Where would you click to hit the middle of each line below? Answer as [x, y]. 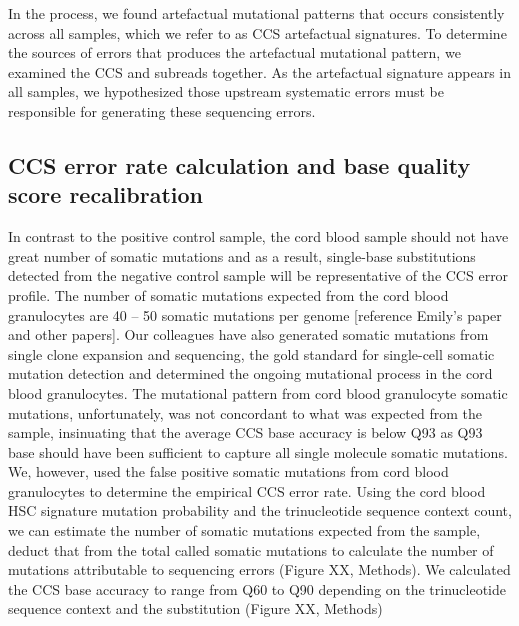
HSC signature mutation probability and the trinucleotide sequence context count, [260, 510]
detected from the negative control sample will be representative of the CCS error [258, 275]
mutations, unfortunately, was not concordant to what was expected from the [245, 412]
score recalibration [105, 194]
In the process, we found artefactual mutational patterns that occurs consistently [256, 13]
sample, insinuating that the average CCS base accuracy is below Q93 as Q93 [245, 432]
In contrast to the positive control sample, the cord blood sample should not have [258, 236]
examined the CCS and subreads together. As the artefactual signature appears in [260, 71]
